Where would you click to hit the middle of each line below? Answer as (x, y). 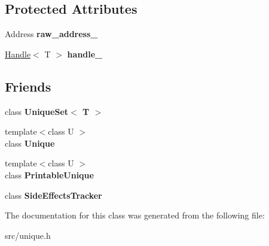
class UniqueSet (37, 111)
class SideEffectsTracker (54, 195)
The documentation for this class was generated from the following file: (135, 215)
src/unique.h (28, 235)
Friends (28, 86)
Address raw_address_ (51, 34)
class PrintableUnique (49, 174)
